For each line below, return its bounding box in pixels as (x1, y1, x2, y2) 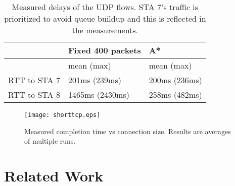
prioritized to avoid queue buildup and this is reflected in (4, 13, 206, 24)
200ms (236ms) (149, 74, 202, 86)
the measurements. (72, 24, 138, 36)
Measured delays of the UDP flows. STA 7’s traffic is (12, 1, 199, 13)
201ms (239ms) (68, 74, 121, 86)
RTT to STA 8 (8, 89, 60, 100)
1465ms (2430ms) (68, 89, 129, 100)
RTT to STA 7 (8, 74, 60, 86)
